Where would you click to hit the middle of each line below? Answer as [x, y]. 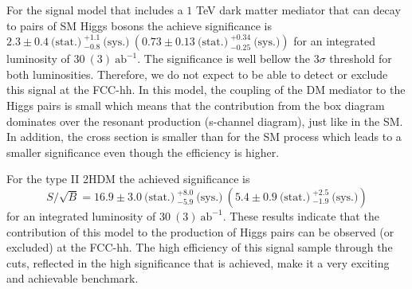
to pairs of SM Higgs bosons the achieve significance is [139, 25]
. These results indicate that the [301, 215]
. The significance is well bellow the [224, 59]
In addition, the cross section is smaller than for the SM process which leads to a [204, 137]
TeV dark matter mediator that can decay [298, 10]
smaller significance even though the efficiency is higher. [143, 152]
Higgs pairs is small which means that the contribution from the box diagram [196, 105]
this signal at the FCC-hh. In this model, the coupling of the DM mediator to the [206, 90]
